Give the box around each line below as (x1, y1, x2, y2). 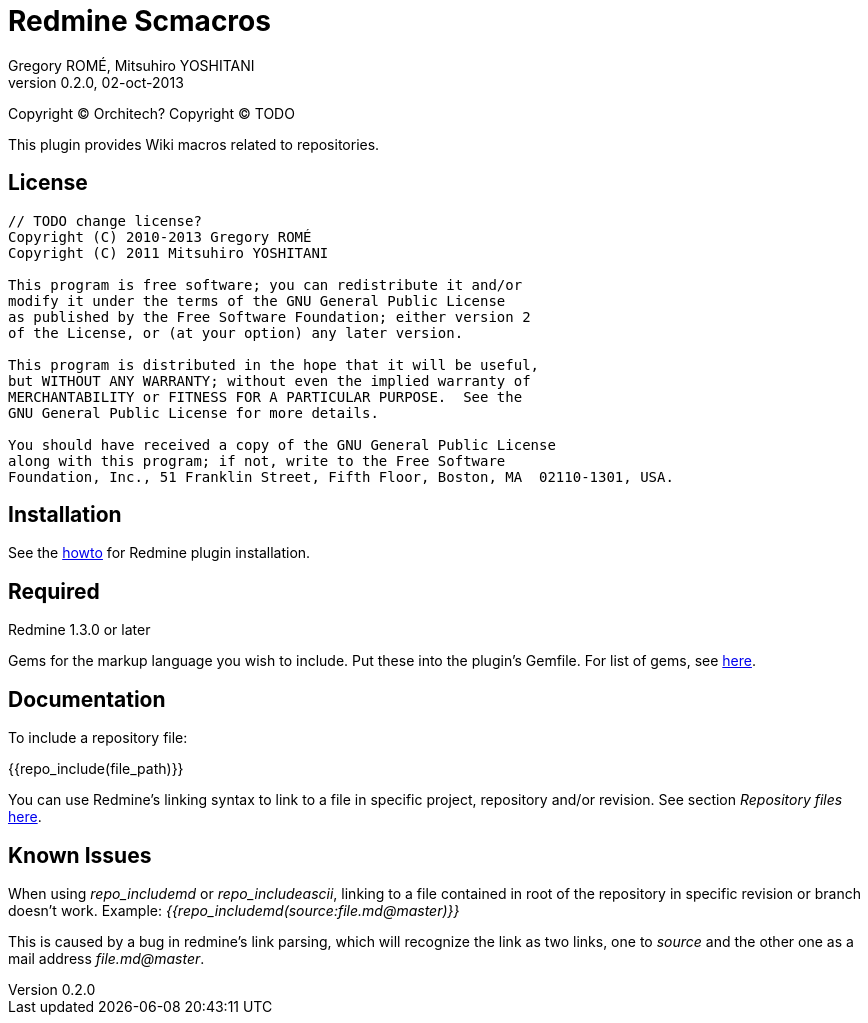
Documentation (8, 686, 166, 712)
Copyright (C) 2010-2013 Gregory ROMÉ (8, 228, 312, 245)
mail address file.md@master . (8, 949, 205, 967)
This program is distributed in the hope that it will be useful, (8, 356, 540, 373)
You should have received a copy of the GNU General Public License (8, 436, 556, 453)
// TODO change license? (8, 212, 202, 229)
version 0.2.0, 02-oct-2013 (8, 73, 184, 91)
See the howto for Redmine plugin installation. (8, 544, 311, 562)
